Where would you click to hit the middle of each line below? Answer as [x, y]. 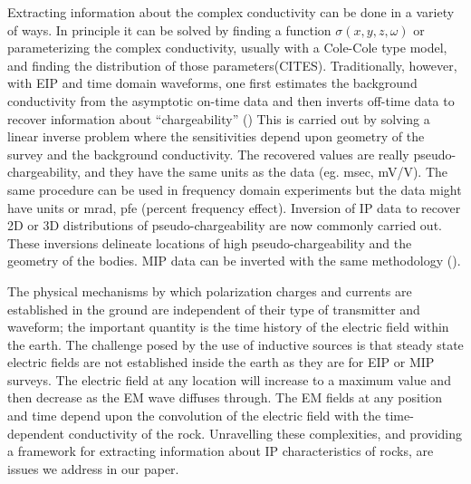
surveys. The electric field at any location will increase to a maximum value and [229, 379]
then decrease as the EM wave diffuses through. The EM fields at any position [225, 397]
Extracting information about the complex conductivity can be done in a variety [231, 12]
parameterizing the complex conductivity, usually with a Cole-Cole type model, [227, 48]
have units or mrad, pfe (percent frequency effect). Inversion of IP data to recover [234, 207]
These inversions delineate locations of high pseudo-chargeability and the [210, 242]
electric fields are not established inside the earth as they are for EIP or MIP [221, 362]
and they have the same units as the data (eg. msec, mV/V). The [266, 172]
